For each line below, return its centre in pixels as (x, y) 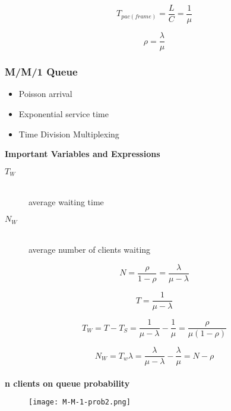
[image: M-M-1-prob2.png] (80, 402)
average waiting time (66, 201)
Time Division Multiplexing (69, 134)
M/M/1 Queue (41, 72)
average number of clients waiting (90, 250)
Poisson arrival (45, 94)
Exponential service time (64, 113)
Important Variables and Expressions (83, 154)
